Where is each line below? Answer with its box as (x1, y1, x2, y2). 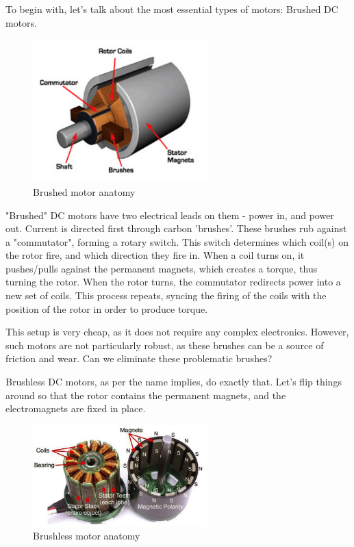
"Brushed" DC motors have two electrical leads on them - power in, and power (5, 207, 334, 222)
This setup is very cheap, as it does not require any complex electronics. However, (5, 325, 349, 339)
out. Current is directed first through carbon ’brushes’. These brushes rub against (5, 221, 347, 236)
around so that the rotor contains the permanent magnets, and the (5, 387, 286, 402)
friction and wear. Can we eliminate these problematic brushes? (5, 351, 273, 366)
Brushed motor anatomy (33, 184, 136, 199)
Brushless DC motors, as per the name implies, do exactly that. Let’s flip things (5, 374, 342, 389)
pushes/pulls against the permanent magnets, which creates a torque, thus (5, 261, 318, 275)
